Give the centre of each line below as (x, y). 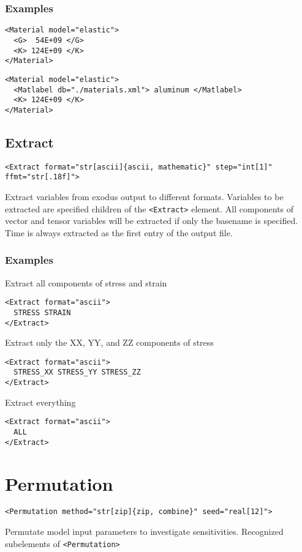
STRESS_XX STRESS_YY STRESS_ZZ (77, 372)
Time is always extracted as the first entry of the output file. (119, 232)
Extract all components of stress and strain (86, 282)
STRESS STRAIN (42, 312)
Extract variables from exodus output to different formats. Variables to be (144, 196)
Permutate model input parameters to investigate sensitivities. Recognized (144, 531)
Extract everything (40, 402)
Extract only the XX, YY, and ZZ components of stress (109, 342)
